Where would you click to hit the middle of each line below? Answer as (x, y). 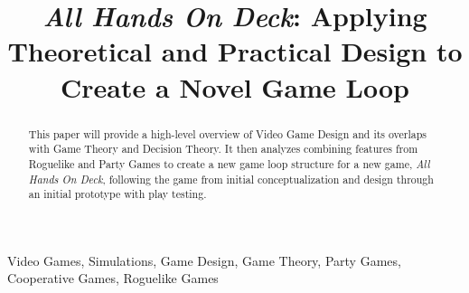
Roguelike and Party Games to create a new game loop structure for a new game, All (229, 163)
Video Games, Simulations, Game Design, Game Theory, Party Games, (204, 260)
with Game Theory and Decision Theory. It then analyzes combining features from (223, 149)
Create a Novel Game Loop (235, 86)
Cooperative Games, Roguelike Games (113, 278)
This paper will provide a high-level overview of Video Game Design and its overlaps (228, 133)
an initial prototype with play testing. (117, 194)
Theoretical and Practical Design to (235, 51)
